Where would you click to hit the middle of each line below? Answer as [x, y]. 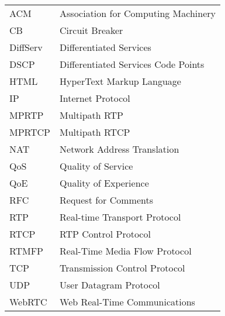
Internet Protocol [95, 98]
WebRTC [28, 302]
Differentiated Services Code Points [132, 64]
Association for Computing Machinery [138, 13]
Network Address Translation [120, 149]
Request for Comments [106, 200]
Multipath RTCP [95, 132]
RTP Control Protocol [105, 234]
